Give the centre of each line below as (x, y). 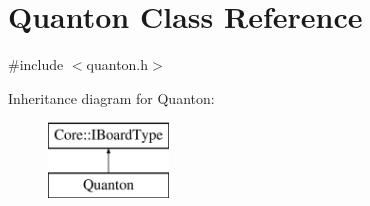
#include (36, 64)
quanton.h (117, 64)
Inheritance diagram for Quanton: (111, 97)
